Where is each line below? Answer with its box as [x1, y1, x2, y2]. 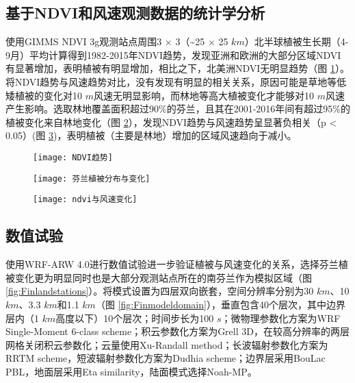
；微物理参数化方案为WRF [221, 310, 341, 325]
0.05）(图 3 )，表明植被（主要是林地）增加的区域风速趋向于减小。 [5, 128, 297, 143]
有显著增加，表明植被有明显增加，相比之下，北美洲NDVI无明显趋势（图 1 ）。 [5, 61, 350, 75]
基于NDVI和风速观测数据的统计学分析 [5, 2, 265, 23]
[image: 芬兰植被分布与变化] [33, 173, 150, 184]
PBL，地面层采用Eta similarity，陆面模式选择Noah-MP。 [5, 364, 257, 378]
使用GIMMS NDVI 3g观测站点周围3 [5, 34, 162, 49]
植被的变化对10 [14, 88, 82, 102]
